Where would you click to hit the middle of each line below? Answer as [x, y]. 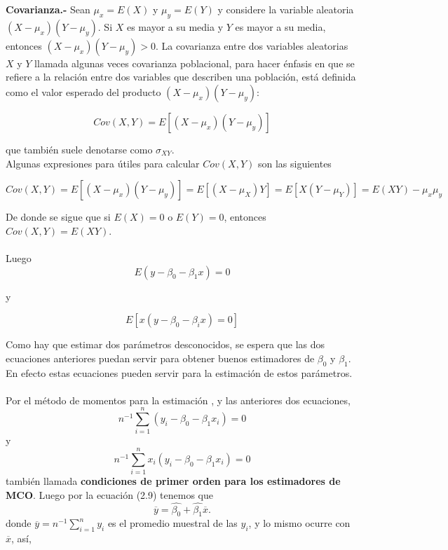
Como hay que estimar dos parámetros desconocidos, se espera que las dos [165, 344]
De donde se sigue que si [58, 217]
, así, [21, 538]
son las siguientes [294, 163]
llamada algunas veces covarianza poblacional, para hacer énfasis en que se [195, 63]
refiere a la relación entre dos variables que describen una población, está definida [181, 77]
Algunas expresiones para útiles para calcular [103, 163]
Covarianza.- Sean [48, 9]
